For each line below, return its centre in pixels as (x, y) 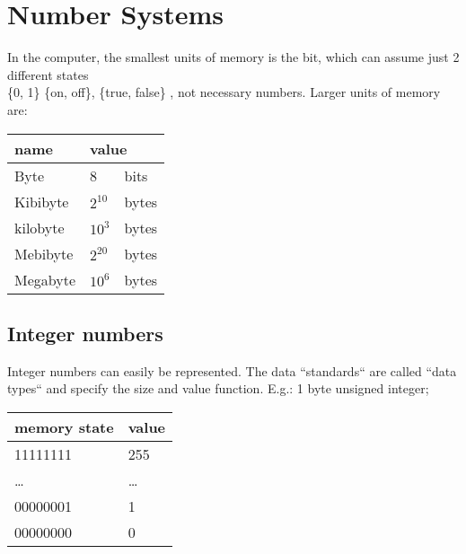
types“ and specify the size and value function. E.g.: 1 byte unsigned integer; (218, 388)
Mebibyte (44, 253)
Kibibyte (42, 201)
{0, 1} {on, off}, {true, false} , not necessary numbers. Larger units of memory (224, 92)
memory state (64, 426)
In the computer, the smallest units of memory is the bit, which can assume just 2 (233, 57)
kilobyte (40, 227)
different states (48, 74)
